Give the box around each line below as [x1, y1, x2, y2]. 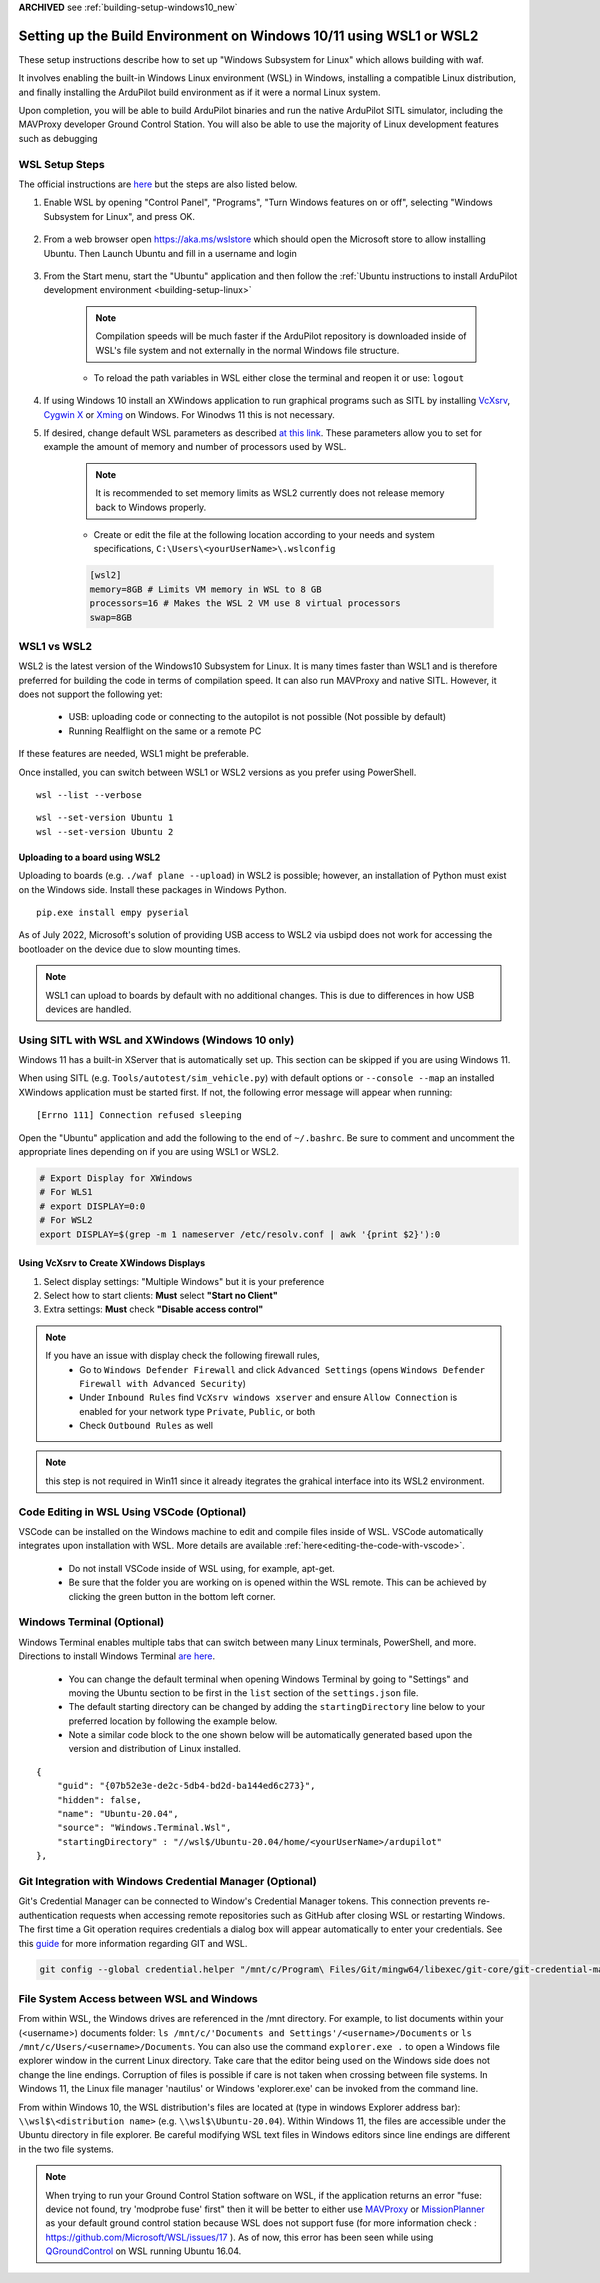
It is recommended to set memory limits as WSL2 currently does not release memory [95, 487, 445, 499]
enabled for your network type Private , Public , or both [79, 1405, 316, 1417]
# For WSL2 [39, 1215, 93, 1226]
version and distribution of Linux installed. [68, 1743, 242, 1755]
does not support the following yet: [18, 688, 163, 700]
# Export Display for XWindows [39, 1173, 194, 1184]
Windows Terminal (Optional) [18, 1615, 165, 1629]
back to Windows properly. [95, 501, 207, 513]
